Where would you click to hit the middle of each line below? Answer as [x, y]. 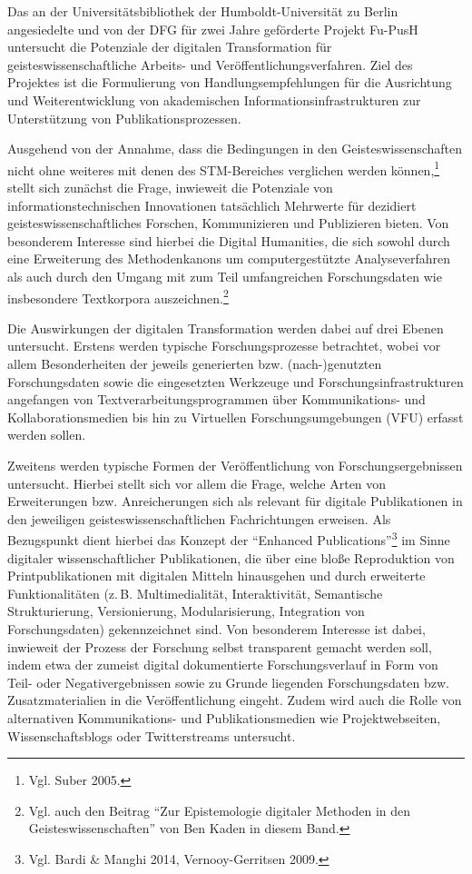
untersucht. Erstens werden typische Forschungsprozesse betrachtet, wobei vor [224, 346]
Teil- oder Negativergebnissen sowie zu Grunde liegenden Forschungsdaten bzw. [228, 682]
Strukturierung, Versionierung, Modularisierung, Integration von [186, 611]
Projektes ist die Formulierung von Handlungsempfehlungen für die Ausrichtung [230, 82]
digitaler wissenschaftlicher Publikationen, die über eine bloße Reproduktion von [231, 557]
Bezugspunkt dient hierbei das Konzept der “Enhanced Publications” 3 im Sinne [229, 538]
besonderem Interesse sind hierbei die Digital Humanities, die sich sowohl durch [229, 240]
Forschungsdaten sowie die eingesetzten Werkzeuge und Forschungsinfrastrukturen [236, 381]
